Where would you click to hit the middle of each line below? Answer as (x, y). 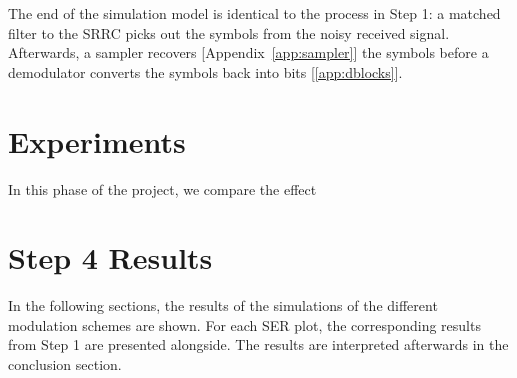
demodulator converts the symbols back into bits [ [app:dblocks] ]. (205, 71)
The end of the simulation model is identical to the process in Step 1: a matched (254, 13)
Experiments (97, 140)
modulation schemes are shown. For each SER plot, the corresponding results (244, 324)
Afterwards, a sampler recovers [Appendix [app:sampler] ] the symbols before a (248, 52)
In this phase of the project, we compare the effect (162, 188)
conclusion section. (65, 364)
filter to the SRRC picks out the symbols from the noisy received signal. (229, 32)
